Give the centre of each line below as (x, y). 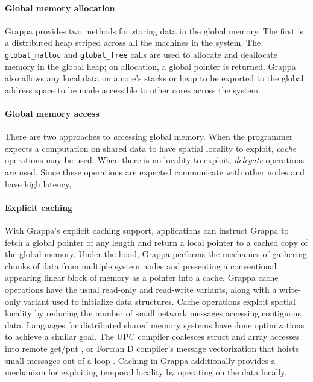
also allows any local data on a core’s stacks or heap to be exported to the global (154, 78)
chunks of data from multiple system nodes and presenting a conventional (141, 265)
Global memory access (52, 114)
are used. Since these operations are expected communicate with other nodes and (155, 172)
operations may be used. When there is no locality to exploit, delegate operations (155, 160)
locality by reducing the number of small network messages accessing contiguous (153, 313)
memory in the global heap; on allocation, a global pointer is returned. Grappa (150, 66)
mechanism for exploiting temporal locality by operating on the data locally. (146, 372)
